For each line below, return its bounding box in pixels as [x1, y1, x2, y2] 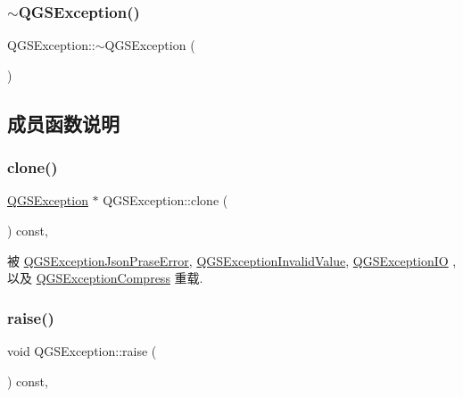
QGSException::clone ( [103, 191, 228, 210]
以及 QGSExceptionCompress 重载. [7, 269, 203, 287]
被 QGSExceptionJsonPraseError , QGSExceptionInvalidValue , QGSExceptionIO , [7, 251, 457, 269]
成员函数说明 [7, 109, 120, 136]
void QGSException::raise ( [7, 342, 157, 360]
